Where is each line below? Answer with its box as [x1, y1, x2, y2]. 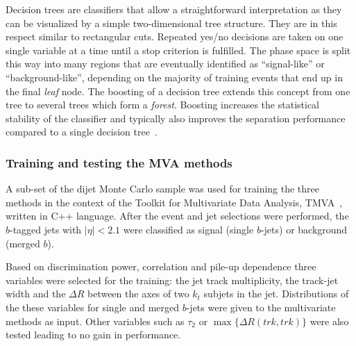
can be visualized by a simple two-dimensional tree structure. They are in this [6, 15, 337, 30]
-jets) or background [260, 222, 348, 236]
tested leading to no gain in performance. [6, 327, 181, 342]
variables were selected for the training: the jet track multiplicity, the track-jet [6, 272, 339, 287]
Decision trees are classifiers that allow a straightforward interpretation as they [6, 2, 342, 16]
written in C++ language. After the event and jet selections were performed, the [6, 208, 349, 223]
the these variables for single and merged [6, 299, 179, 314]
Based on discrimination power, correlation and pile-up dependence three [6, 259, 316, 274]
